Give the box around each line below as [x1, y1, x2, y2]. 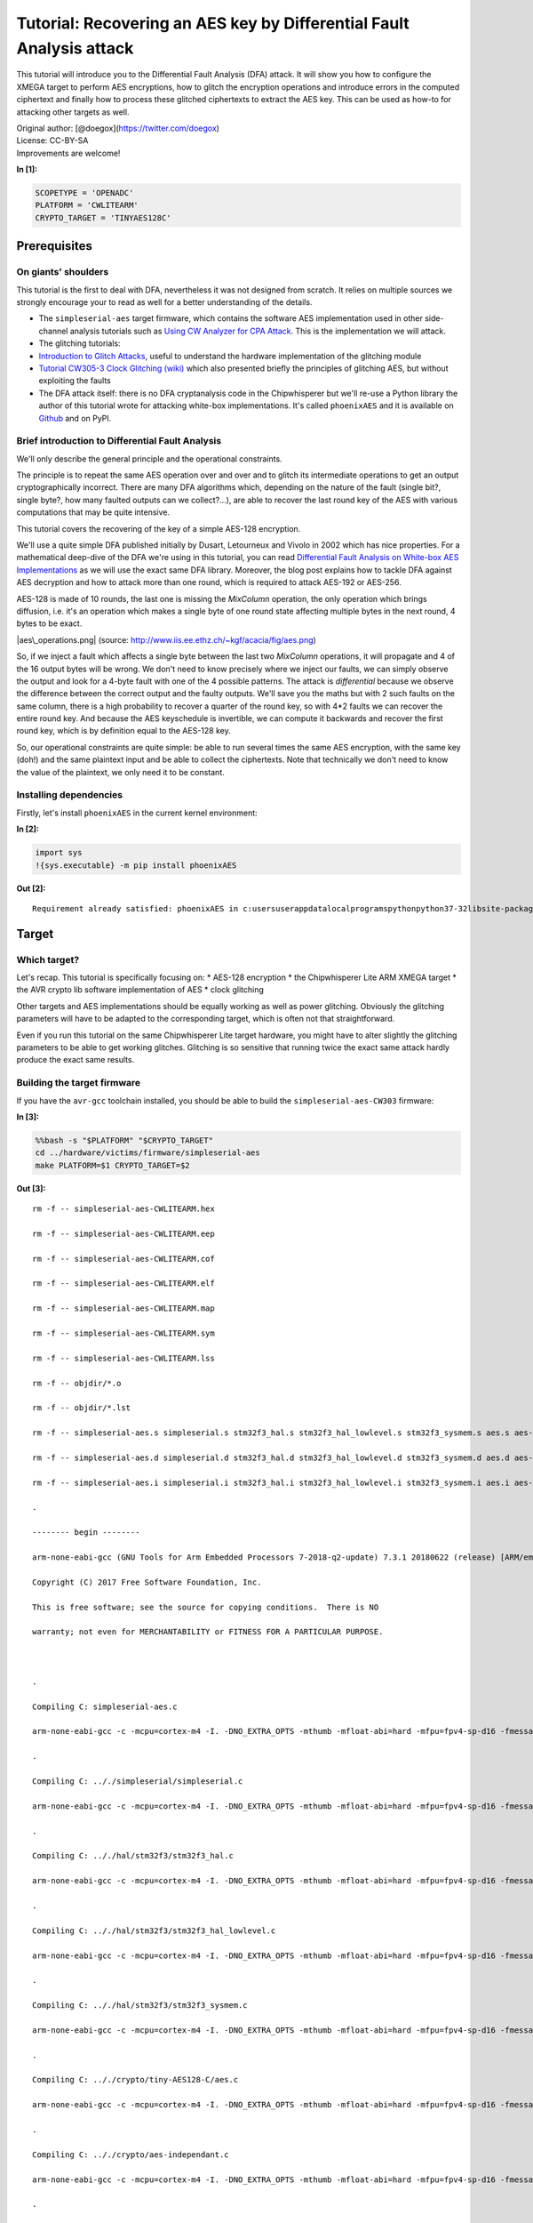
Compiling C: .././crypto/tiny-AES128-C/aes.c [32, 2075, 239, 2085]
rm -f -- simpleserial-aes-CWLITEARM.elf [32, 1279, 215, 1288]
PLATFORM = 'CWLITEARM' [35, 200, 139, 211]
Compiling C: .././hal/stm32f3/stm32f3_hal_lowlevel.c [32, 1925, 276, 1936]
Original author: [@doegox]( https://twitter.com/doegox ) [16, 123, 219, 133]
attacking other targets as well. [16, 107, 130, 117]
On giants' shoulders [16, 266, 109, 278]
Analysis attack [16, 38, 134, 58]
